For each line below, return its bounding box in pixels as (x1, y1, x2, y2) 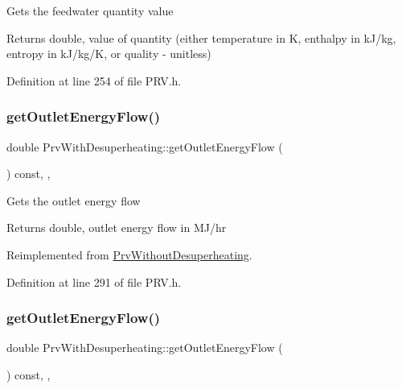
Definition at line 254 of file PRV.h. (6, 72, 182, 89)
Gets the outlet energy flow (6, 192, 141, 209)
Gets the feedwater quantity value (6, 2, 174, 19)
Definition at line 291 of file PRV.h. (6, 273, 182, 290)
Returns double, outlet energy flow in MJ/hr (6, 219, 227, 236)
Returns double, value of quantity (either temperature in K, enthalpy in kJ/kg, (6, 29, 396, 46)
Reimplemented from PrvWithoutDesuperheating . (6, 246, 252, 263)
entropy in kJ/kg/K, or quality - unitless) (6, 45, 211, 62)
